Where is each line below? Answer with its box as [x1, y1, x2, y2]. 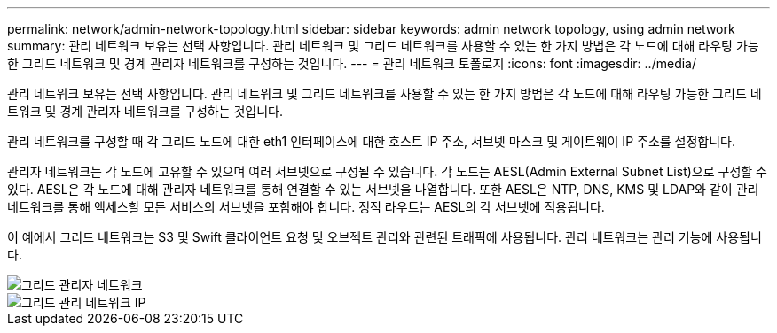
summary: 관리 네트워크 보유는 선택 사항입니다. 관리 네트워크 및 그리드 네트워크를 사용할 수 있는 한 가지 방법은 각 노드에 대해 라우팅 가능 [7, 38, 759, 53]
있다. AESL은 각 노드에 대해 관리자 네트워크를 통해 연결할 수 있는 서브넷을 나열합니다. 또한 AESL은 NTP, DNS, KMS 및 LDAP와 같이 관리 [7, 182, 759, 197]
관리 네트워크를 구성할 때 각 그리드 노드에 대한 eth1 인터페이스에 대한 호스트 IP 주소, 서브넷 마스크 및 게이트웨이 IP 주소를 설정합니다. [7, 134, 736, 149]
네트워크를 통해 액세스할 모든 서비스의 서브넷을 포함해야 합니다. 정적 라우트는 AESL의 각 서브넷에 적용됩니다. [7, 199, 605, 214]
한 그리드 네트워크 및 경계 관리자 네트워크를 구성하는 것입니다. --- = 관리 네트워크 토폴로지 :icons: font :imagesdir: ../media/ [7, 56, 696, 71]
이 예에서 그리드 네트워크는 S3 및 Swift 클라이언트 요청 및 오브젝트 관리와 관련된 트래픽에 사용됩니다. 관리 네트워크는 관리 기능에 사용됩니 [7, 229, 762, 244]
